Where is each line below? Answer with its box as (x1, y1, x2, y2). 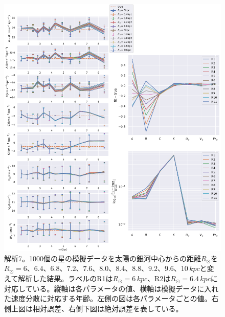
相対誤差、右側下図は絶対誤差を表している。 (32, 303, 183, 313)
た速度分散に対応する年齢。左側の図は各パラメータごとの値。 (4, 293, 212, 304)
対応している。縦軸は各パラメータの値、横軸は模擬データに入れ (4, 283, 219, 293)
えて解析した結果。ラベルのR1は (4, 273, 113, 284)
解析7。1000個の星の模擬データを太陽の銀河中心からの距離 (4, 253, 201, 263)
